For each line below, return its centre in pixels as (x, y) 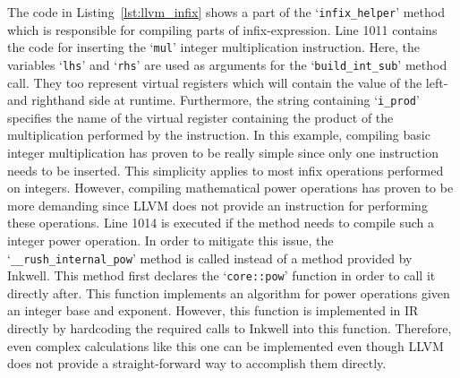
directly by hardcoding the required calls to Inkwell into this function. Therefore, (230, 328)
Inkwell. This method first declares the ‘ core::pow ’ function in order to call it (221, 275)
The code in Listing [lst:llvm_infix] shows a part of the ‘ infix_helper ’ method (226, 12)
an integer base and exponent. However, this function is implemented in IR (213, 310)
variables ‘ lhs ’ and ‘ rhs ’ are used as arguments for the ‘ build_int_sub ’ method (227, 64)
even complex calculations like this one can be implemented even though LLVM (226, 345)
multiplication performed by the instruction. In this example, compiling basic (219, 135)
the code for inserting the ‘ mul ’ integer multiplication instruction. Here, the (213, 47)
